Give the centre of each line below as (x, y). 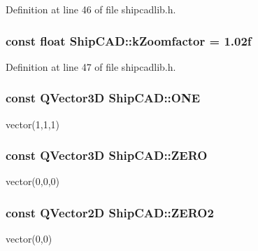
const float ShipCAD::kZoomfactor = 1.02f (129, 40)
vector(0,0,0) (33, 181)
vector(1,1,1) (33, 124)
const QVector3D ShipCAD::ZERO (107, 155)
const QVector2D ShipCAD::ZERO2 (110, 212)
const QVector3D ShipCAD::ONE (103, 98)
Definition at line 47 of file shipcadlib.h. (91, 66)
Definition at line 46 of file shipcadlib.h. (91, 9)
